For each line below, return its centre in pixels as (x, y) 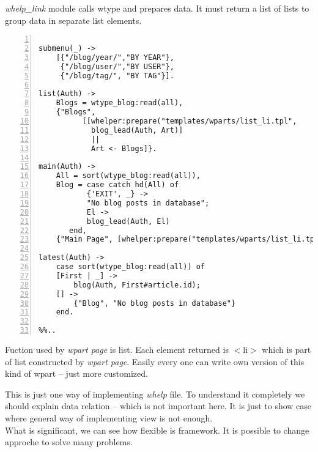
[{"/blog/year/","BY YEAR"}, (115, 57)
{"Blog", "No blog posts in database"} (155, 303)
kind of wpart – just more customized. (76, 373)
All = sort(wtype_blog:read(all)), (128, 176)
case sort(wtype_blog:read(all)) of (131, 267)
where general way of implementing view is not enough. (109, 418)
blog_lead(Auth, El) (128, 221)
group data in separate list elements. (73, 20)
